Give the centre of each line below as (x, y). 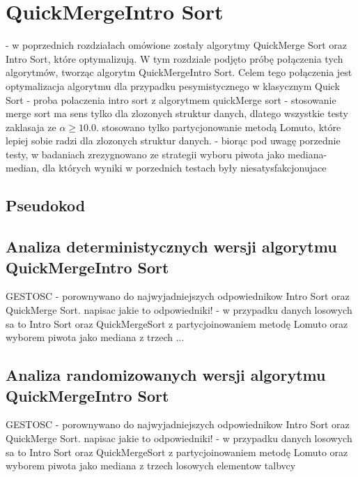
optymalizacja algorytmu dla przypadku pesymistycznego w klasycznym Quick (173, 85)
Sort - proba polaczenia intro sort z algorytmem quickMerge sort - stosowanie (171, 99)
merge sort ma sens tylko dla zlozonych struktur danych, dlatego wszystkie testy (177, 113)
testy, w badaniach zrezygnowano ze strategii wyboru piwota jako (145, 154)
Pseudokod (46, 205)
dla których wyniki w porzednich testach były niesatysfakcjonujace (184, 168)
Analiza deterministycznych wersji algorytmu (171, 247)
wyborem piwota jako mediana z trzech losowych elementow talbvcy (151, 465)
